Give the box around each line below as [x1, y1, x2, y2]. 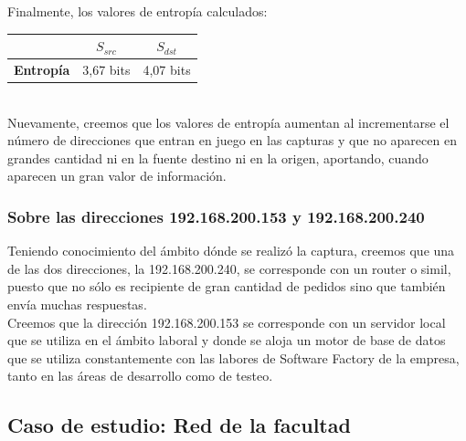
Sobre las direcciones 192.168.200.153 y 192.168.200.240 [7, 205, 425, 227]
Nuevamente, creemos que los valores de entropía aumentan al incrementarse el [7, 112, 450, 131]
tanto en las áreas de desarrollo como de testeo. [7, 366, 273, 385]
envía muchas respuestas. [7, 295, 147, 313]
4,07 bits [143, 59, 191, 79]
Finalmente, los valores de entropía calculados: [7, 2, 268, 20]
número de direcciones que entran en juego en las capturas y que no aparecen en [7, 131, 457, 150]
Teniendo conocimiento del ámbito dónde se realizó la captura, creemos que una [7, 241, 455, 260]
